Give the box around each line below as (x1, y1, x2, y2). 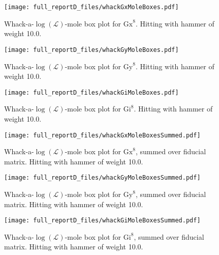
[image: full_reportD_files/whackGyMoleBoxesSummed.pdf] (4, 174, 201, 182)
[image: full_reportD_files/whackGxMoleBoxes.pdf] (4, 4, 179, 11)
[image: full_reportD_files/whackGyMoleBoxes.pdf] (4, 46, 179, 53)
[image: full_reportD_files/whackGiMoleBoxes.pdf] (4, 89, 179, 96)
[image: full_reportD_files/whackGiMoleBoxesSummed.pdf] (4, 217, 201, 224)
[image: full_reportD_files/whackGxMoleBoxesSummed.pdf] (4, 131, 201, 139)
